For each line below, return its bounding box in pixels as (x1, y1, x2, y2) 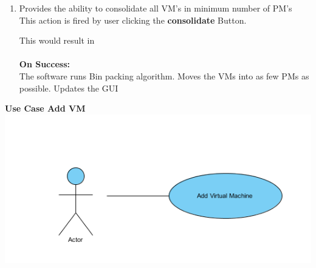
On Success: (19, 58, 70, 70)
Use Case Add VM (5, 102, 86, 115)
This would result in (19, 34, 95, 47)
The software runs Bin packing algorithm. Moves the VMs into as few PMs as (19, 69, 309, 82)
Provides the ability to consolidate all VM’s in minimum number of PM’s (19, 2, 292, 14)
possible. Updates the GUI (19, 81, 118, 94)
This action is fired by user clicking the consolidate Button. (19, 13, 247, 26)
